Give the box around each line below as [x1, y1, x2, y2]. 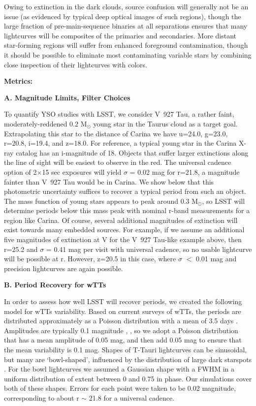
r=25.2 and [4, 244, 38, 254]
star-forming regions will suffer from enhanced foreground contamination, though [4, 40, 248, 50]
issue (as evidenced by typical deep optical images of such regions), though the [4, 11, 241, 21]
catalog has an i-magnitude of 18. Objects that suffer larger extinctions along [16, 147, 249, 157]
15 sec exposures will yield [42, 166, 122, 177]
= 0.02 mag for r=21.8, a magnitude [129, 166, 240, 177]
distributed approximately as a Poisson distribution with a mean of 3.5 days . [4, 315, 238, 326]
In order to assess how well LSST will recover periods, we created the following [4, 296, 242, 307]
